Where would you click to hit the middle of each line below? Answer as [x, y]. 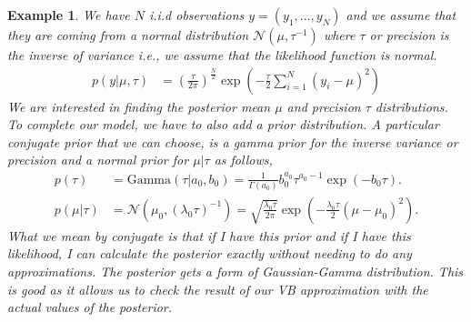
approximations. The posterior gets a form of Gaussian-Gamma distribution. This [235, 272]
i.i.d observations [196, 15]
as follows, [243, 160]
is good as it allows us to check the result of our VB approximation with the [218, 289]
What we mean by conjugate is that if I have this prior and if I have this [209, 235]
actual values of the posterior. [90, 307]
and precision [324, 106]
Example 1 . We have [69, 15]
